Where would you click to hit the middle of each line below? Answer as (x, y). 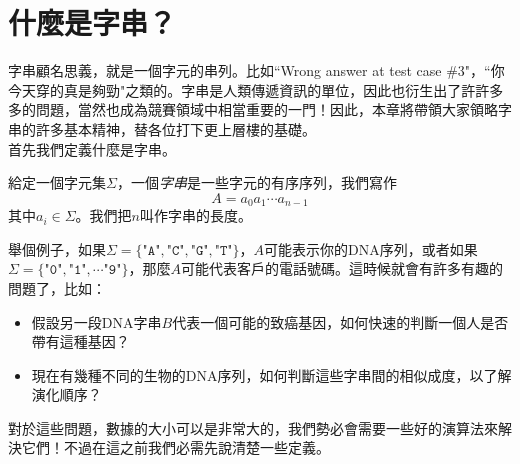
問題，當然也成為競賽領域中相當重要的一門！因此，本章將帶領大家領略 (266, 109)
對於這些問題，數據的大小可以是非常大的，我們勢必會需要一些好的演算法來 (253, 427)
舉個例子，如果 (57, 248)
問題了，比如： (57, 287)
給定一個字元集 (57, 182)
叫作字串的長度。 (196, 215)
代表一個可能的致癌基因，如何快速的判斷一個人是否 (340, 321)
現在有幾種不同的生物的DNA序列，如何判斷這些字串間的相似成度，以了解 (271, 374)
